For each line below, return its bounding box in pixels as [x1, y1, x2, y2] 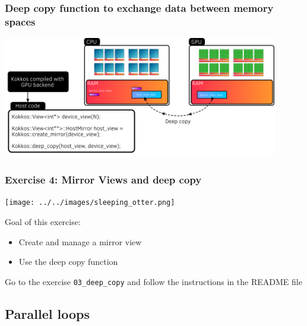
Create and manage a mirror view [18, 235, 142, 248]
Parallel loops [5, 304, 90, 322]
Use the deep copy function [18, 255, 118, 268]
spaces [5, 14, 36, 29]
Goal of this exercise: [5, 215, 81, 227]
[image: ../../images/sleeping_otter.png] [5, 198, 175, 207]
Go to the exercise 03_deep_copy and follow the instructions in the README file [5, 275, 302, 287]
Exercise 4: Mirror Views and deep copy [5, 172, 202, 186]
